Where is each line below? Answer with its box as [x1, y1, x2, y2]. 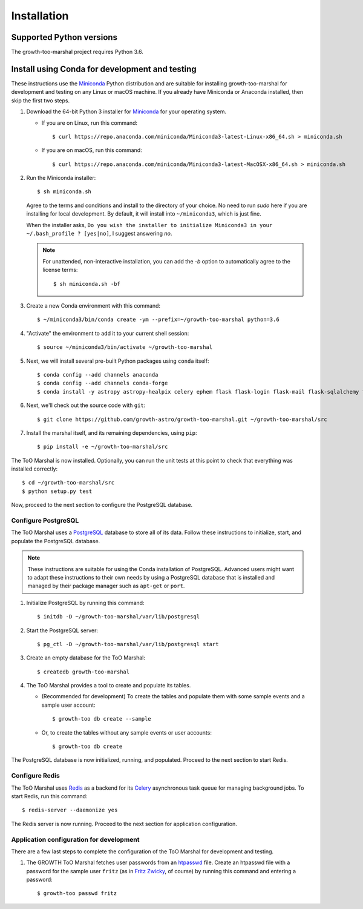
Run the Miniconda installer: [26, 174, 96, 182]
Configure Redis [11, 772, 60, 780]
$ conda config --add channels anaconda [37, 371, 159, 378]
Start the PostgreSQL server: [26, 627, 98, 634]
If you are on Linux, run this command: [41, 119, 138, 127]
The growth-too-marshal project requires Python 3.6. [11, 48, 143, 56]
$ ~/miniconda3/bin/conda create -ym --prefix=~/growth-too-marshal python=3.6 [37, 316, 280, 323]
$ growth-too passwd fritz [37, 890, 117, 897]
